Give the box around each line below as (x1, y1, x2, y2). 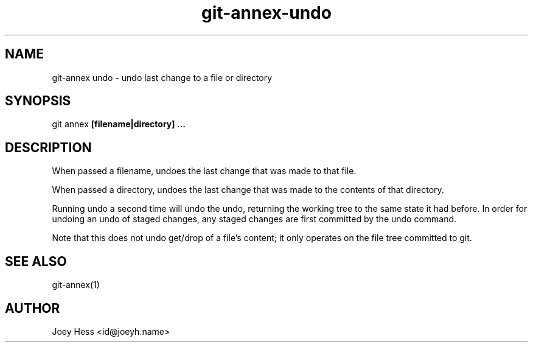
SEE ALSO (5, 253, 67, 269)
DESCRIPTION (5, 139, 92, 155)
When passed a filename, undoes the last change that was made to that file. (52, 166, 357, 177)
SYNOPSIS (5, 93, 71, 109)
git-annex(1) (52, 279, 100, 290)
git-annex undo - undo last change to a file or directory (52, 72, 273, 83)
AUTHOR (5, 300, 60, 316)
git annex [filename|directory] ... (52, 119, 186, 130)
